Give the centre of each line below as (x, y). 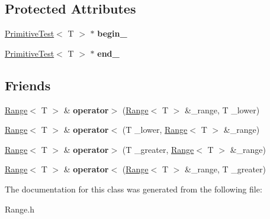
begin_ (112, 33)
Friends (28, 85)
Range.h (20, 209)
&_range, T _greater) (226, 169)
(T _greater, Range (158, 149)
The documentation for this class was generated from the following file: (134, 189)
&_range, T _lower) (222, 109)
